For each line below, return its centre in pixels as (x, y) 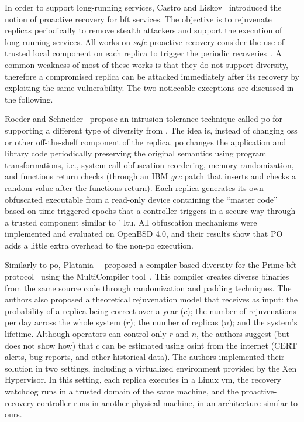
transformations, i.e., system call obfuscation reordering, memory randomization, (149, 164)
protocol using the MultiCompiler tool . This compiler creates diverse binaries (147, 276)
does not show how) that (49, 345)
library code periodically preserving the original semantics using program (136, 153)
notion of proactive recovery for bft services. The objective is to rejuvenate (138, 18)
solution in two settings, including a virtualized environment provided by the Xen (151, 368)
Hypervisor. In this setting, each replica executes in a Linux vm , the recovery (143, 380)
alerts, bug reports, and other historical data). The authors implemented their (145, 357)
